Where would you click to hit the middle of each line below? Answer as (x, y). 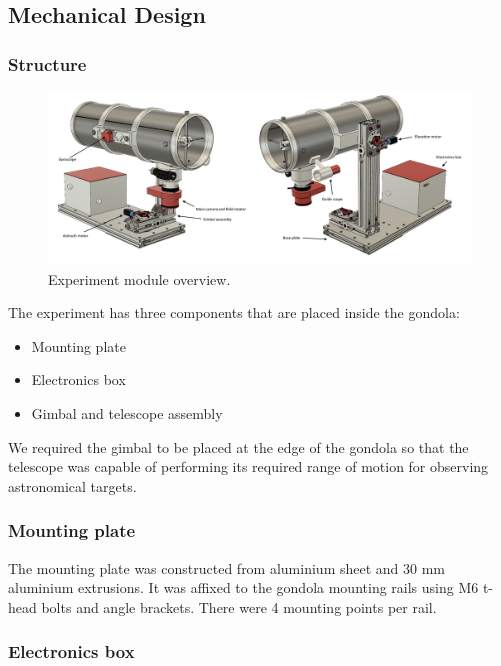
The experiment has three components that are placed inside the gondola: (234, 312)
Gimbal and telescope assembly (127, 413)
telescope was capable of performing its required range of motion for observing (248, 466)
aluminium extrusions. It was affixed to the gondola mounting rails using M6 (243, 587)
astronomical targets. (72, 485)
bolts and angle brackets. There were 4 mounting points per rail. (239, 606)
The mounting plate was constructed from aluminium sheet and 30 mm (227, 567)
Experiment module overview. (139, 278)
